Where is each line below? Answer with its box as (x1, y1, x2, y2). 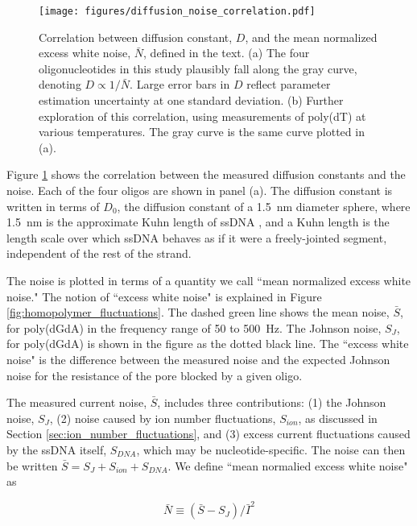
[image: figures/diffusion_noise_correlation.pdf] (39, 6, 316, 17)
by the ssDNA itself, (6, 441, 107, 458)
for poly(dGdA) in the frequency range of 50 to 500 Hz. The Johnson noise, (6, 319, 382, 336)
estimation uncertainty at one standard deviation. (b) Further (39, 92, 344, 109)
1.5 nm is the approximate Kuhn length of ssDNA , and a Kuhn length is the (6, 213, 390, 230)
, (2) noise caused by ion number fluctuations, (49, 409, 276, 426)
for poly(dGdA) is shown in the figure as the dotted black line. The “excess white (6, 335, 409, 352)
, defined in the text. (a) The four (143, 44, 310, 61)
